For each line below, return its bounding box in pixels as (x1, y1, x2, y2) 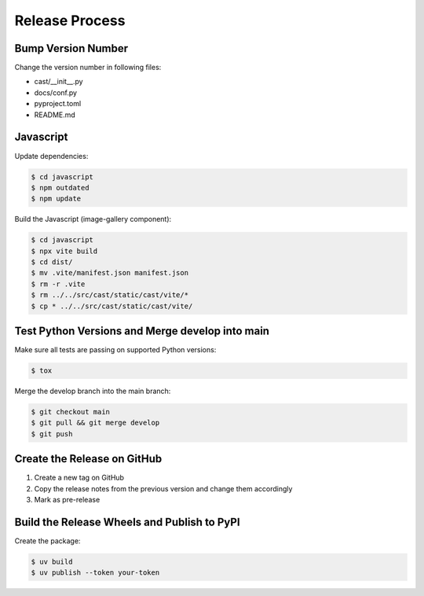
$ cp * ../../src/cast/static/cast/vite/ (31, 301, 193, 311)
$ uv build (31, 557, 73, 566)
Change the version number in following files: (14, 63, 162, 72)
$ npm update (31, 194, 82, 204)
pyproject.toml (34, 99, 82, 109)
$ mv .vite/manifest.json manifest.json (31, 268, 188, 278)
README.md (34, 110, 76, 120)
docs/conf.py (34, 87, 78, 97)
